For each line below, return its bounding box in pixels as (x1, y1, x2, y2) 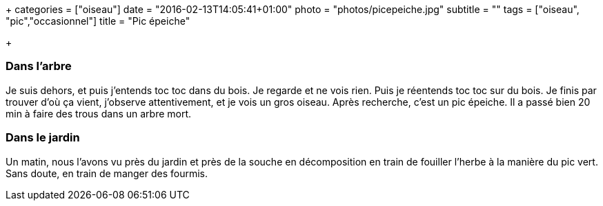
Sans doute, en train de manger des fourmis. (6, 167, 208, 179)
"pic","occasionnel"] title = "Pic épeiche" (6, 15, 190, 27)
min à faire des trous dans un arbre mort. (6, 107, 192, 119)
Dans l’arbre (6, 59, 72, 73)
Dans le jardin (6, 130, 80, 145)
